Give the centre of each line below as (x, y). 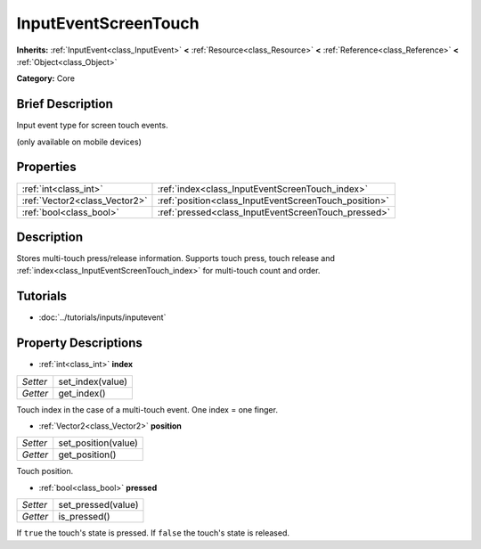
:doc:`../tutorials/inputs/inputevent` (102, 317)
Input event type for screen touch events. (92, 126)
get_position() (87, 455)
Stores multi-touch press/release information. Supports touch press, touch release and (176, 258)
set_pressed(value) (98, 505)
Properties (46, 167)
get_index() (82, 393)
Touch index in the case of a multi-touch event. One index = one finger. (147, 409)
